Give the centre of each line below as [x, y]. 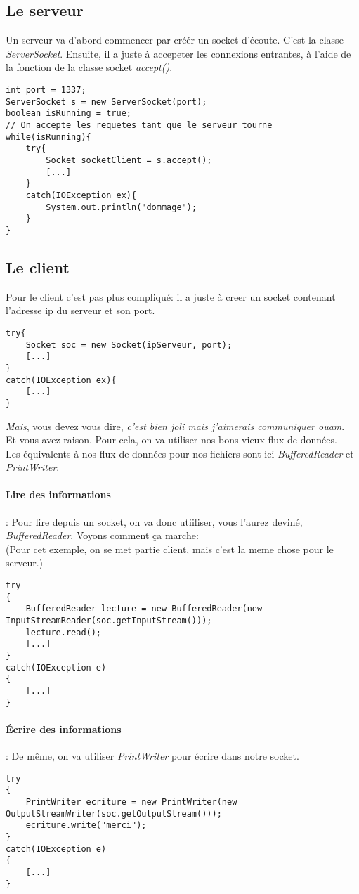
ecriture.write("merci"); [86, 825]
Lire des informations [58, 494]
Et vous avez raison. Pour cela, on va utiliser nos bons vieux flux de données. [171, 440]
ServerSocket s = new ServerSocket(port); [106, 102]
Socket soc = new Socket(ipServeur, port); [129, 345]
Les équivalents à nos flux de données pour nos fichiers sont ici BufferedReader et [180, 453]
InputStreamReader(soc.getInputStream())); [109, 621]
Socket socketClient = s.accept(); [129, 160]
